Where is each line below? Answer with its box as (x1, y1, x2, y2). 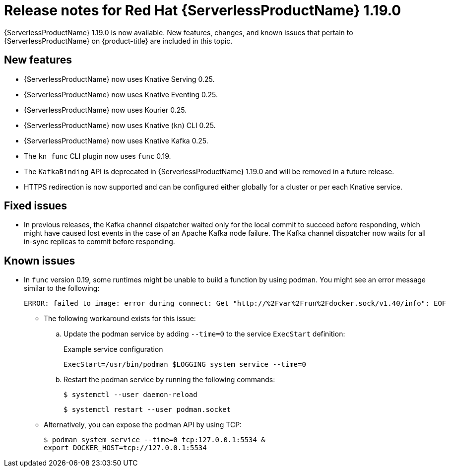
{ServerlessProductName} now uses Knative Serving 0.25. (24, 74, 215, 83)
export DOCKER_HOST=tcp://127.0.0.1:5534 (44, 444, 207, 452)
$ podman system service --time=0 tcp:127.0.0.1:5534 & (44, 436, 265, 444)
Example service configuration (64, 345, 163, 354)
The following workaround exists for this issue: (44, 314, 196, 323)
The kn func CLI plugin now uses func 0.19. (24, 151, 171, 160)
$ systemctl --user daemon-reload (64, 391, 197, 399)
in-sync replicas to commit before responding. (24, 237, 175, 246)
